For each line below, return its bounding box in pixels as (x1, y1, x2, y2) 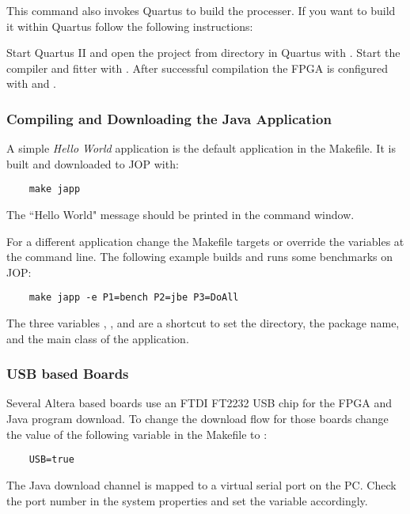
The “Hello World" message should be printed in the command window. (6, 206, 355, 223)
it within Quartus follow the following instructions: (6, 17, 253, 34)
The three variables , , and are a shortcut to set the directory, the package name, (6, 315, 400, 331)
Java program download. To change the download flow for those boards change (6, 410, 389, 427)
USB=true (28, 454, 74, 466)
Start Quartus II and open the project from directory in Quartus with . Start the (6, 44, 401, 61)
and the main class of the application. (6, 330, 189, 346)
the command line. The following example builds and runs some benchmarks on (6, 248, 393, 265)
